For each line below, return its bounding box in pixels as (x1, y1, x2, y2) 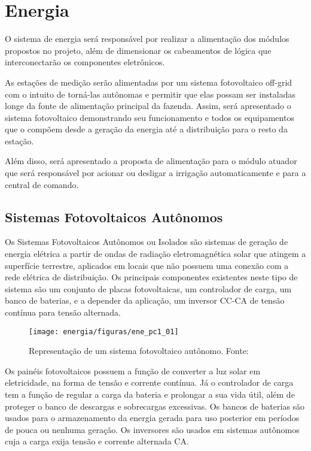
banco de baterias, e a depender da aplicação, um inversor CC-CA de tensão (5, 294, 285, 307)
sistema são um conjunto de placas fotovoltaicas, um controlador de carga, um (5, 282, 292, 295)
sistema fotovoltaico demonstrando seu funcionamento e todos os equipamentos (5, 111, 294, 123)
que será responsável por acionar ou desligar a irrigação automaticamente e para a (5, 167, 306, 179)
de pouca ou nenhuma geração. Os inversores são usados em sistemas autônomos (5, 423, 300, 435)
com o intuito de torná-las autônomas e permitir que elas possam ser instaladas (5, 87, 296, 100)
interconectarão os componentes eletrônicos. (5, 56, 165, 68)
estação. (5, 134, 34, 147)
